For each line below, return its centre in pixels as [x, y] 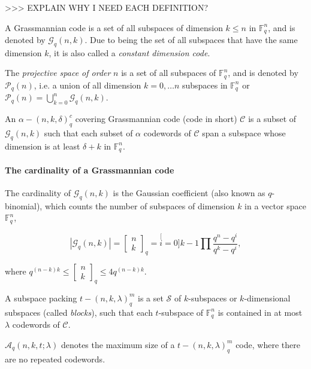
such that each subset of [88, 132]
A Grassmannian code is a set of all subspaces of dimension [114, 27]
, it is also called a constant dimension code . [129, 52]
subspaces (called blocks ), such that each [79, 312]
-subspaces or [213, 298]
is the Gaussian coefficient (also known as [189, 192]
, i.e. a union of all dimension [87, 85]
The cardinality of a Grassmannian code [90, 170]
